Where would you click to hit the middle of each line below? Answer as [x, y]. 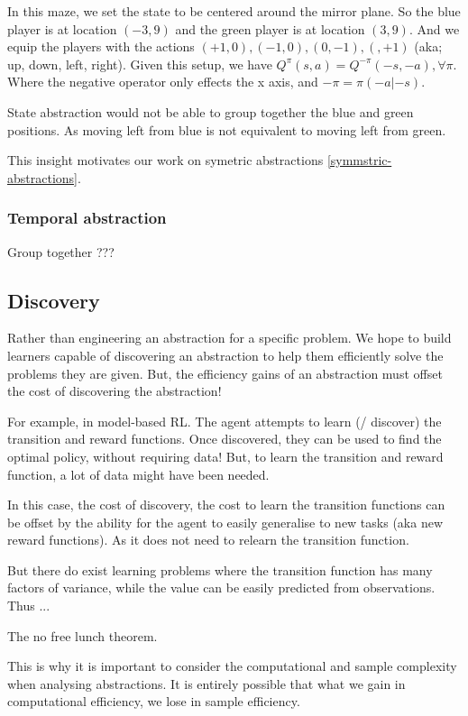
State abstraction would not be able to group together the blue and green [211, 111]
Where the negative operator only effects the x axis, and [163, 82]
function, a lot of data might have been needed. [138, 474]
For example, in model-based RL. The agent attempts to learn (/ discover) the [225, 421]
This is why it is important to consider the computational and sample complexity [232, 666]
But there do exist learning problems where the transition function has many [220, 569]
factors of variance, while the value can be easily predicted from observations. [221, 587]
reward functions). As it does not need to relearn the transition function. [208, 540]
